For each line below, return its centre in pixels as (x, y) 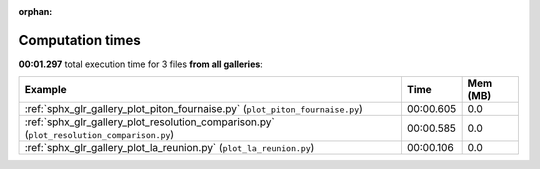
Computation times (79, 40)
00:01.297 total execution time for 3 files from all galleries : (141, 64)
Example (45, 90)
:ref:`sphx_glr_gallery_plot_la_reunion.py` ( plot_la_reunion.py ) (169, 148)
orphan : (35, 11)
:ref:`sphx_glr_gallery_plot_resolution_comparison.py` (149, 122)
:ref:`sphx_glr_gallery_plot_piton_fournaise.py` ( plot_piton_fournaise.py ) (194, 109)
